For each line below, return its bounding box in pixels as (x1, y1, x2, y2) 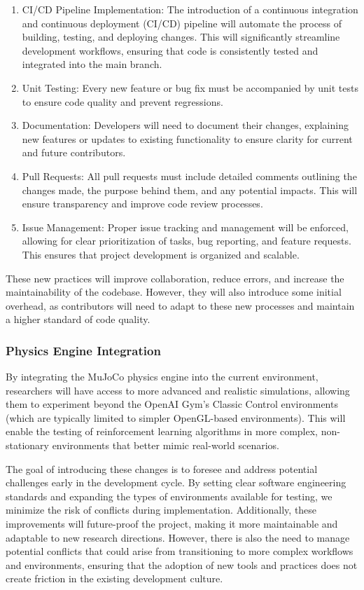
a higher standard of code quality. (6, 312, 150, 327)
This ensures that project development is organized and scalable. (22, 247, 300, 261)
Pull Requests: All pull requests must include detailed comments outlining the (22, 168, 357, 183)
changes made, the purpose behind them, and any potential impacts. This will (22, 182, 358, 197)
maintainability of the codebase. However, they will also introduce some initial (6, 284, 342, 299)
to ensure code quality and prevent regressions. (22, 94, 223, 109)
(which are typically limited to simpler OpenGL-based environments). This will (6, 410, 346, 425)
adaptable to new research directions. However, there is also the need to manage (6, 530, 350, 544)
